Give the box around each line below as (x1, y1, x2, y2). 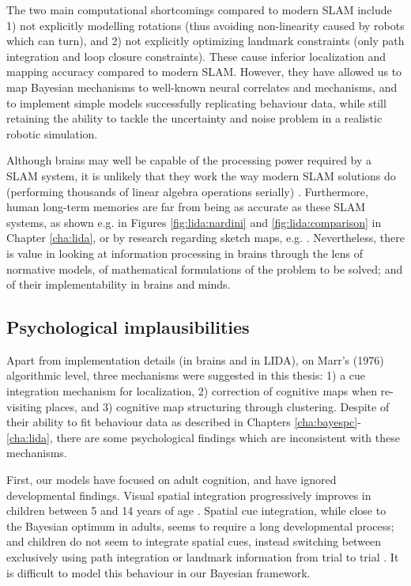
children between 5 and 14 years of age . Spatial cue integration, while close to (6, 502, 386, 519)
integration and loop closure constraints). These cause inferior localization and (6, 47, 386, 64)
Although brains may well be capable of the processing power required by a (6, 152, 372, 168)
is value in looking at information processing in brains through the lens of (6, 244, 363, 261)
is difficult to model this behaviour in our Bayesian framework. (6, 564, 311, 580)
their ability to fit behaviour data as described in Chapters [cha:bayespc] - (6, 414, 361, 430)
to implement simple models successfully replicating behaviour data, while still (6, 94, 386, 111)
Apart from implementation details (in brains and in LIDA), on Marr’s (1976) (6, 351, 384, 368)
